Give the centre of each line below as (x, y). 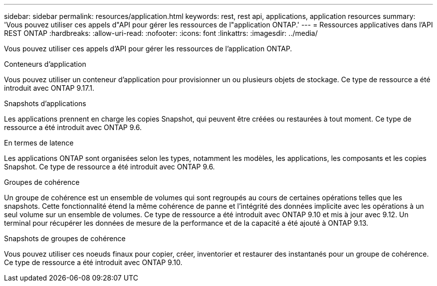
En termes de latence (39, 143)
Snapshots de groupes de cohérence (65, 238)
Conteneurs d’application (45, 64)
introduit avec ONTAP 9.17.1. (49, 88)
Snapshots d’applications (45, 103)
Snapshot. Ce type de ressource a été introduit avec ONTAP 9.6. (109, 167)
